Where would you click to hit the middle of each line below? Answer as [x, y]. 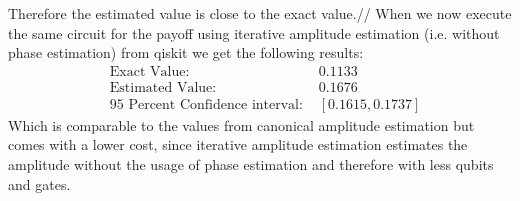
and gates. [39, 183]
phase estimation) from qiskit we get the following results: [186, 52]
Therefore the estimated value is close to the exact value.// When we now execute [260, 13]
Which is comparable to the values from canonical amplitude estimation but [241, 124]
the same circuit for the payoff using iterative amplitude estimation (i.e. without [254, 32]
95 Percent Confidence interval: [206, 104]
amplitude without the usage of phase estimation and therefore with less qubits [251, 164]
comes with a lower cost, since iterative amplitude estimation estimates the [238, 144]
